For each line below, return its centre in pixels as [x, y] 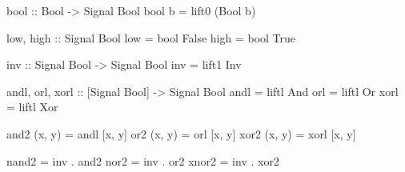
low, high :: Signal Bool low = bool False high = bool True [151, 37]
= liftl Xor [32, 107]
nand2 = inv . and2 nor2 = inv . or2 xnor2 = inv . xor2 [143, 160]
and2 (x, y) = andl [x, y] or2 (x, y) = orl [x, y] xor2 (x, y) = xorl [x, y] [181, 133]
